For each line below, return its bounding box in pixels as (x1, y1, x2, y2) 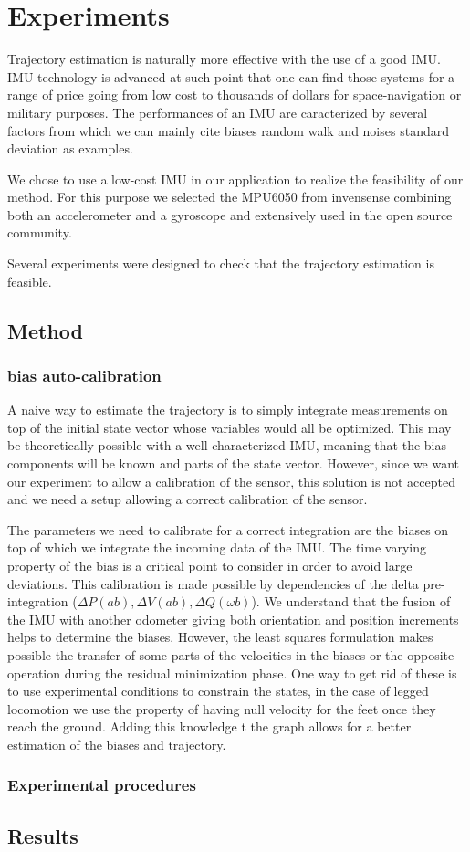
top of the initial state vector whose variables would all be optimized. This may (7, 417, 452, 437)
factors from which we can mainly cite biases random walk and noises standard (7, 121, 449, 140)
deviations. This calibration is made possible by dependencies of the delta (7, 573, 419, 593)
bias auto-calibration (7, 363, 162, 386)
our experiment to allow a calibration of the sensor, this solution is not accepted (7, 471, 455, 490)
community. (7, 223, 72, 242)
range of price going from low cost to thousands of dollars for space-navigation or (7, 85, 462, 104)
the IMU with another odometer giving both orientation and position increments (7, 609, 459, 628)
